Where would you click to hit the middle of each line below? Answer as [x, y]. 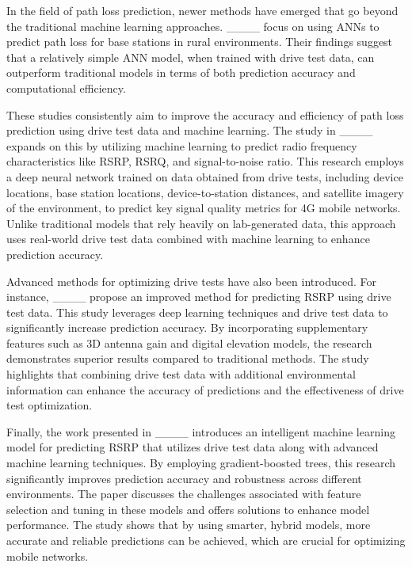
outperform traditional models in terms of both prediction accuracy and [181, 72]
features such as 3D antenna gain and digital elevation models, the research [189, 342]
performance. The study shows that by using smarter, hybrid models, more [189, 525]
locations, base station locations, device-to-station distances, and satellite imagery [205, 192]
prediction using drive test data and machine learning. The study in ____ [190, 130]
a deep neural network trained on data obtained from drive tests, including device [205, 176]
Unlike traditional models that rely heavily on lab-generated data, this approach [201, 223]
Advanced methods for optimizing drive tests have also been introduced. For [191, 281]
